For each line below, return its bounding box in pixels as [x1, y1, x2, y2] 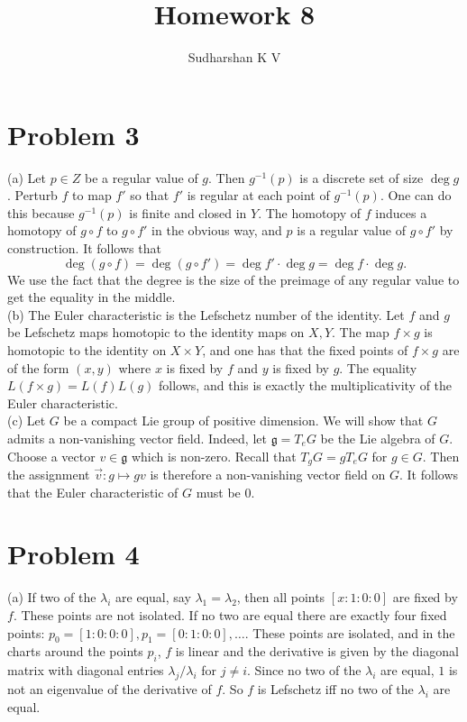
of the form [7, 358, 69, 377]
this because [7, 203, 75, 222]
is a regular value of [297, 221, 406, 240]
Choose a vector [7, 446, 96, 465]
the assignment [7, 465, 90, 484]
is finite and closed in [129, 203, 247, 222]
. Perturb [7, 186, 58, 205]
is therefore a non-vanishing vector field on [150, 465, 386, 484]
